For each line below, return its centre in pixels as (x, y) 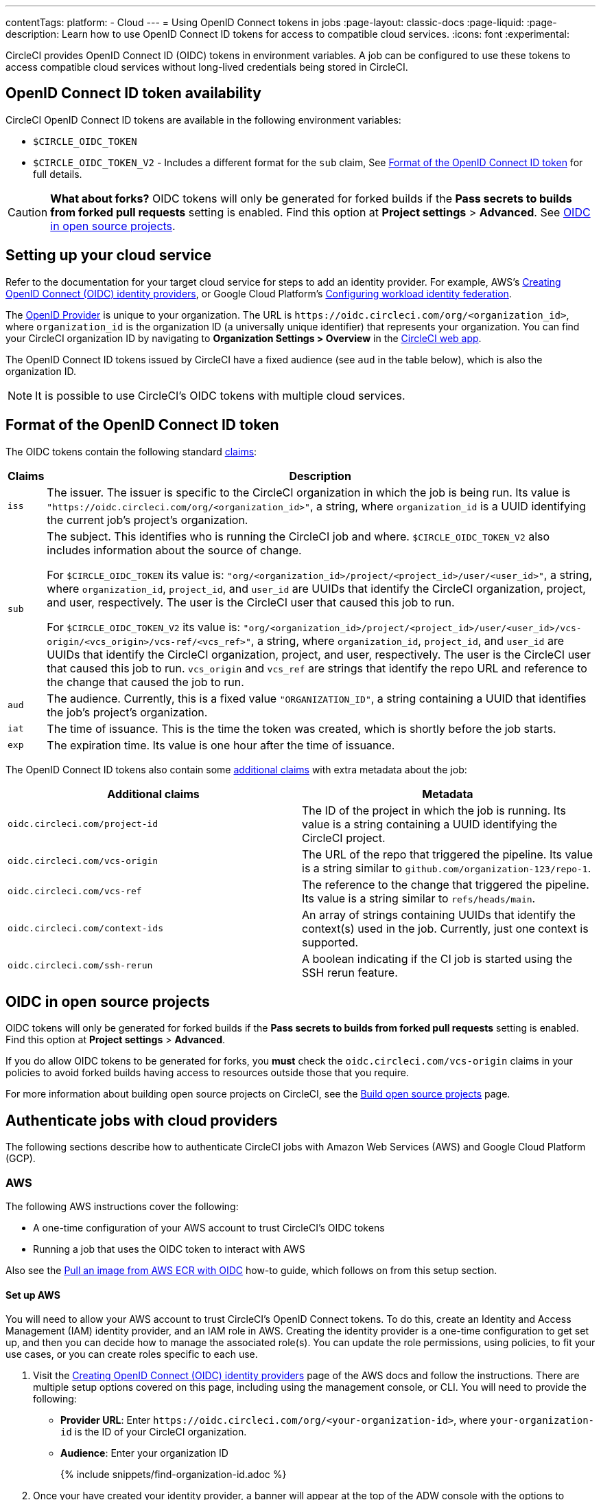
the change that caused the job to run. (145, 682)
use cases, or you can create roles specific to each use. (132, 1354)
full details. (58, 174)
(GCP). (21, 1159)
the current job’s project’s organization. (148, 520)
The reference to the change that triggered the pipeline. (446, 884)
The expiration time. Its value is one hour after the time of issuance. (221, 745)
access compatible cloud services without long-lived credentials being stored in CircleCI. (207, 67)
